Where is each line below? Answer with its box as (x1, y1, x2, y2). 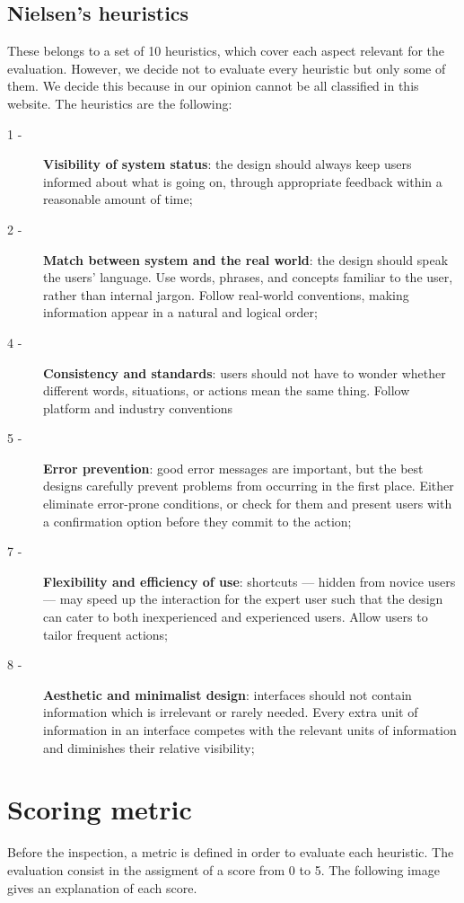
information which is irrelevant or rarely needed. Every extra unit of (43, 703, 418, 722)
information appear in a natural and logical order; (43, 303, 318, 322)
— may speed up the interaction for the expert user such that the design (43, 589, 443, 608)
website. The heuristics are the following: (7, 93, 232, 112)
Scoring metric (7, 791, 192, 828)
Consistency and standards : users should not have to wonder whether (43, 363, 446, 382)
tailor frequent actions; (43, 624, 169, 643)
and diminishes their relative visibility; (43, 738, 255, 757)
